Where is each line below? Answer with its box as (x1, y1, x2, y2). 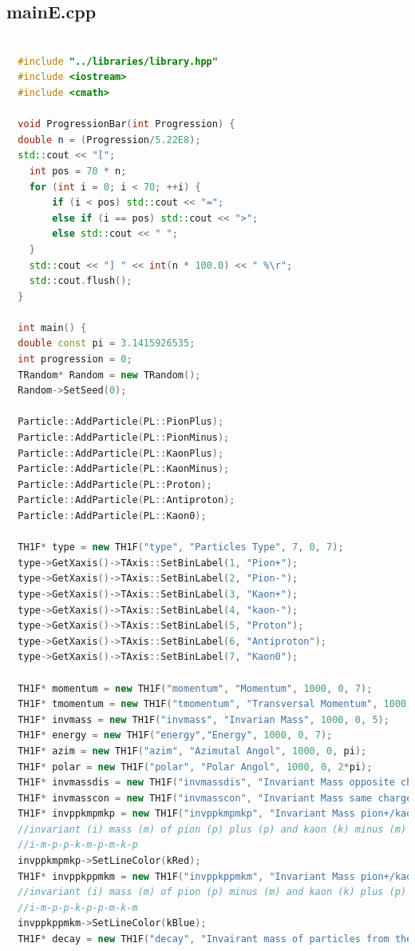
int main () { (18, 322, 87, 334)
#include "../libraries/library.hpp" (18, 55, 218, 67)
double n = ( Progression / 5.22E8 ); (18, 134, 201, 146)
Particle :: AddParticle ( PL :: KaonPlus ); (18, 447, 224, 459)
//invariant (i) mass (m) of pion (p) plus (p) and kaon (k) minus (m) (18, 823, 407, 835)
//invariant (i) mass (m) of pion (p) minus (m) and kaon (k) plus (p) (18, 886, 407, 898)
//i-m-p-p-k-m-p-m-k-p (18, 839, 138, 851)
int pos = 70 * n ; (29, 165, 127, 177)
